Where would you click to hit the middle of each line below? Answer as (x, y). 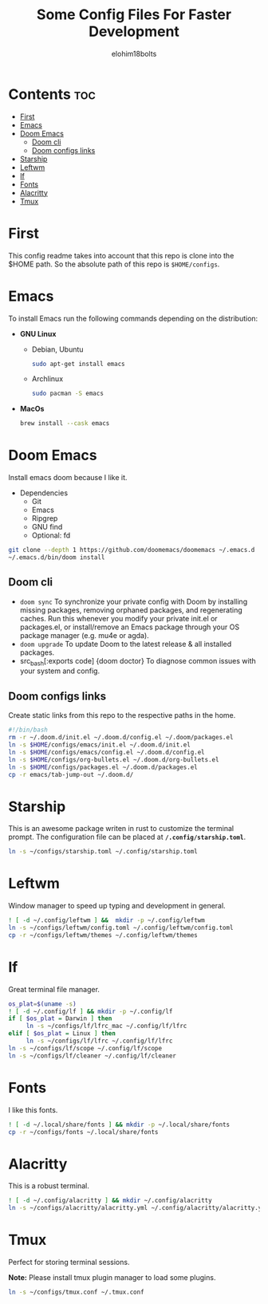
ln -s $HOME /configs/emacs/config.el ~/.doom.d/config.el (106, 752)
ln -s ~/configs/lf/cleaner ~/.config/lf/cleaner (93, 1056)
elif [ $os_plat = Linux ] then (62, 1034)
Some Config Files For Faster (134, 15)
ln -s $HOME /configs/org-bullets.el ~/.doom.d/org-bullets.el (114, 759)
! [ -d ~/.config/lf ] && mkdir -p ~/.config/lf (91, 1011)
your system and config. (60, 671)
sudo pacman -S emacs (67, 394)
